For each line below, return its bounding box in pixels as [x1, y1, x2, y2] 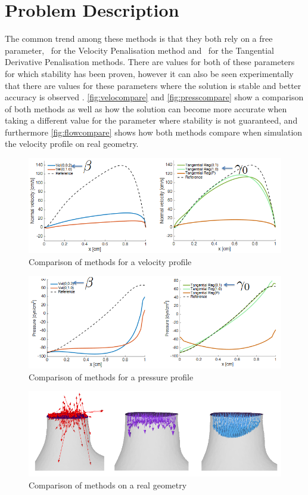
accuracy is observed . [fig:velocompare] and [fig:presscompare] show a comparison [5, 91, 304, 103]
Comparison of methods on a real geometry [29, 478, 187, 491]
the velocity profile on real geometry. [5, 137, 139, 150]
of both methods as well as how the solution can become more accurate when [5, 102, 287, 115]
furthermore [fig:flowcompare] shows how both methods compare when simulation [5, 125, 303, 138]
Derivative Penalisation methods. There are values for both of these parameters [5, 56, 295, 68]
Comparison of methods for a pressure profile [29, 370, 194, 383]
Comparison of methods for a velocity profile [29, 255, 192, 268]
